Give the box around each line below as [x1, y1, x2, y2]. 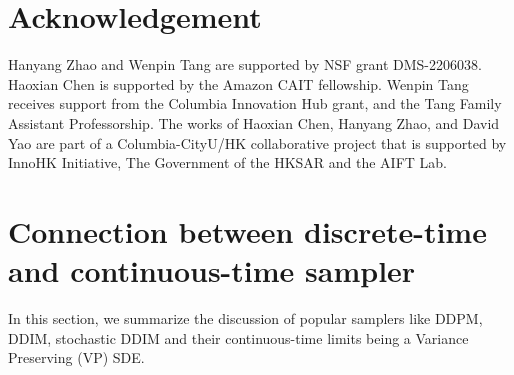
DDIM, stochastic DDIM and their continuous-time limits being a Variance [8, 327, 469, 348]
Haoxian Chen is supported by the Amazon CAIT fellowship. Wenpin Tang [8, 73, 469, 94]
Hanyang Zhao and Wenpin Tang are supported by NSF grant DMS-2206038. [8, 54, 482, 75]
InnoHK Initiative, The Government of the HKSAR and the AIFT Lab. [8, 152, 448, 173]
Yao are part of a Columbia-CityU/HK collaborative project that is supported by [8, 132, 507, 153]
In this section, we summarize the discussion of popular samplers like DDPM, [8, 308, 483, 328]
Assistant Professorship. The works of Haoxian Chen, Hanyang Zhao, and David [8, 112, 500, 133]
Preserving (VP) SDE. [8, 347, 145, 368]
